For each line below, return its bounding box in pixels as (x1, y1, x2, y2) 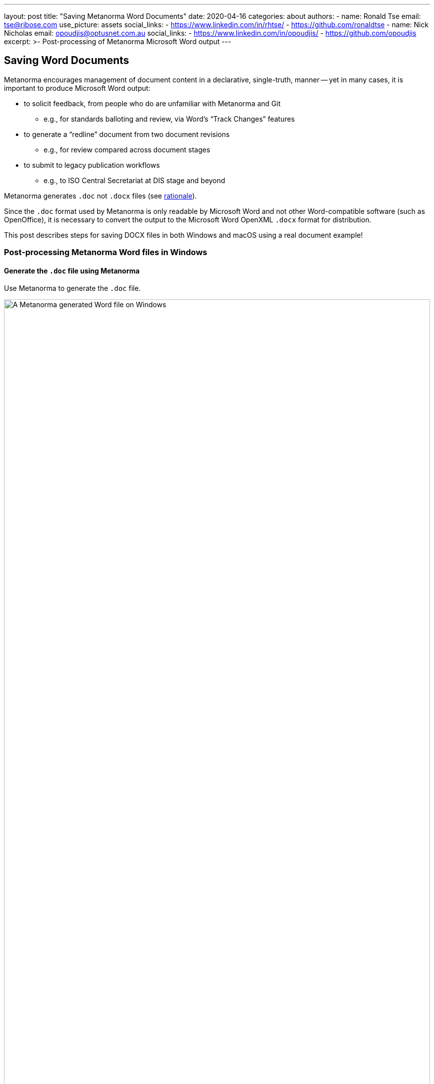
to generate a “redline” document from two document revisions (24, 130, 230, 138)
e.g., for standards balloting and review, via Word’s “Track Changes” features (44, 114, 295, 123)
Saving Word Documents (4, 54, 129, 67)
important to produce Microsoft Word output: (4, 83, 151, 92)
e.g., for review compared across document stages (44, 145, 211, 154)
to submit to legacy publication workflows (24, 160, 160, 169)
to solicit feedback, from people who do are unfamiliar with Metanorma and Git (24, 99, 281, 108)
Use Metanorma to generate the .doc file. (4, 284, 141, 293)
